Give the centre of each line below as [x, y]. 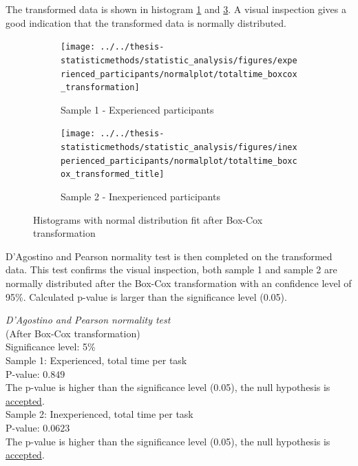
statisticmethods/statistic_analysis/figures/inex [179, 148]
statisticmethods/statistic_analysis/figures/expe [179, 60]
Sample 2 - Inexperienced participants [140, 197]
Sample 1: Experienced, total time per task [96, 360]
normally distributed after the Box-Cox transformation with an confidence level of [179, 283]
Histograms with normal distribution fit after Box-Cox [148, 219]
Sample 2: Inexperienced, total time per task [99, 414]
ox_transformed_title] [113, 174]
